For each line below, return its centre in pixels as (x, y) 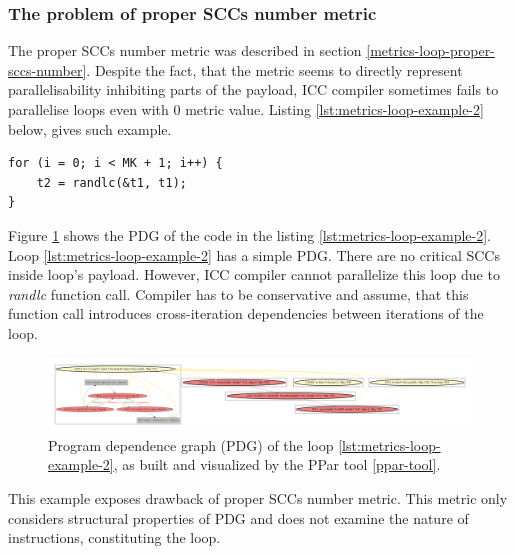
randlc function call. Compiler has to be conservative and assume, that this (238, 293)
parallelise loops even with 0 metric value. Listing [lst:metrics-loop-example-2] (246, 109)
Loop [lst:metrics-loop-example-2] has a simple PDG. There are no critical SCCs (254, 254)
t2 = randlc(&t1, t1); (111, 182)
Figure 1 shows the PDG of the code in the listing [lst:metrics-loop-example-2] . (249, 234)
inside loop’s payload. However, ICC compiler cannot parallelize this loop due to (254, 274)
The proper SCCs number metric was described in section (185, 50)
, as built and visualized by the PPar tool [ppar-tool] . (277, 464)
